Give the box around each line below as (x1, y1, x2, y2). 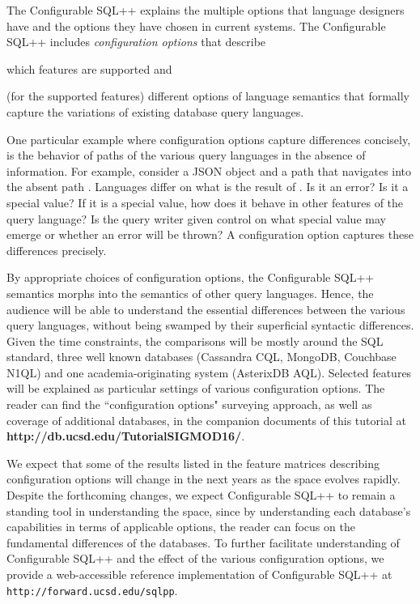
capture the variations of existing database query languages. (6, 103, 304, 120)
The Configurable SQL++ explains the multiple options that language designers (6, 2, 405, 18)
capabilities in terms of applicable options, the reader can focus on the (6, 518, 355, 535)
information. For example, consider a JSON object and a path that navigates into (6, 162, 412, 179)
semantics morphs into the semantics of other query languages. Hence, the (6, 284, 374, 301)
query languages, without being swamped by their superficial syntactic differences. (6, 317, 414, 334)
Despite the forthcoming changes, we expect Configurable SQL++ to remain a (6, 487, 396, 504)
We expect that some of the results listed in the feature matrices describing (6, 454, 380, 471)
